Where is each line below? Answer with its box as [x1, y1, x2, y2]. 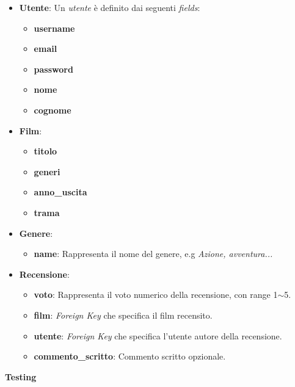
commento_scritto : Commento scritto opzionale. [34, 350, 226, 363]
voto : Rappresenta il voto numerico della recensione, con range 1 [34, 288, 278, 301]
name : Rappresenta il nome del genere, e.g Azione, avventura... [34, 247, 273, 260]
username [34, 21, 75, 34]
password [34, 62, 73, 75]
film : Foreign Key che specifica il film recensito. [34, 308, 213, 321]
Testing [5, 370, 37, 383]
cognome [34, 103, 71, 116]
